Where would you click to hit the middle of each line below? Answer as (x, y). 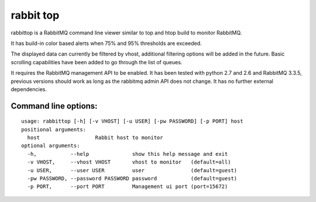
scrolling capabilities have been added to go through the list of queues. (97, 62)
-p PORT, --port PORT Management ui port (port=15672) (128, 187)
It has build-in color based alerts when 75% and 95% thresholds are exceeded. (106, 43)
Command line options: (54, 106)
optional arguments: (51, 146)
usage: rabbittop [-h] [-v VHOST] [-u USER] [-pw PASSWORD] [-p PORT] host (132, 121)
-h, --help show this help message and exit (128, 154)
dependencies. (29, 89)
